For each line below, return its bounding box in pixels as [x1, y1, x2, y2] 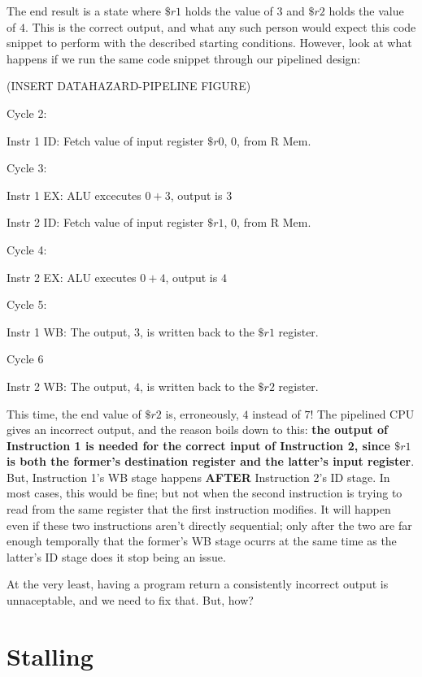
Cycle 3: [7, 159, 47, 176]
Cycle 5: [7, 296, 47, 313]
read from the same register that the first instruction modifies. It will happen [7, 501, 391, 518]
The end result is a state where [7, 2, 162, 19]
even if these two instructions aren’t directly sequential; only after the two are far [7, 516, 412, 533]
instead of [252, 405, 301, 422]
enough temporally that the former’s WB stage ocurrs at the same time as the [7, 532, 397, 549]
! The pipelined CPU [310, 405, 415, 422]
